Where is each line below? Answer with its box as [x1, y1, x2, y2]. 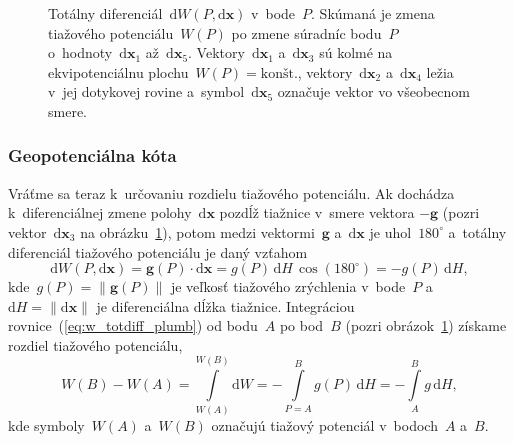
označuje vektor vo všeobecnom [277, 81, 470, 102]
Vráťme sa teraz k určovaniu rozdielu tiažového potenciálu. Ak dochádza [8, 182, 455, 203]
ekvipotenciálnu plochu [48, 61, 189, 82]
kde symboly [8, 414, 85, 435]
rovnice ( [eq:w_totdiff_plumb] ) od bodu [8, 315, 258, 336]
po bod [279, 315, 324, 336]
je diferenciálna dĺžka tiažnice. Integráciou [96, 295, 355, 316]
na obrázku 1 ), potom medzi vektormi [80, 221, 315, 242]
